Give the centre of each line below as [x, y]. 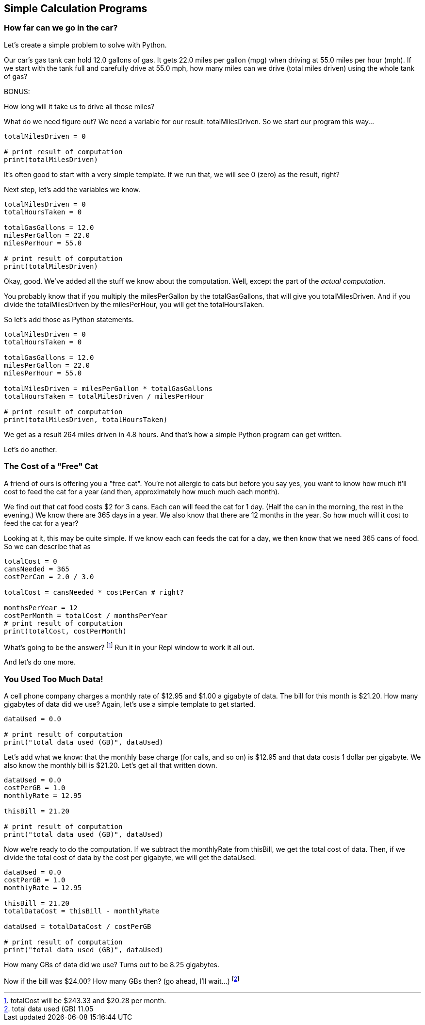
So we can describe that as [47, 546]
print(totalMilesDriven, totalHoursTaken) [86, 419]
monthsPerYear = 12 [41, 608]
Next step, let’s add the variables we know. [72, 189]
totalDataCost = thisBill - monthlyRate [82, 911]
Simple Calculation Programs [76, 8]
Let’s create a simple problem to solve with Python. [85, 45]
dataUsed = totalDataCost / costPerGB [78, 926]
